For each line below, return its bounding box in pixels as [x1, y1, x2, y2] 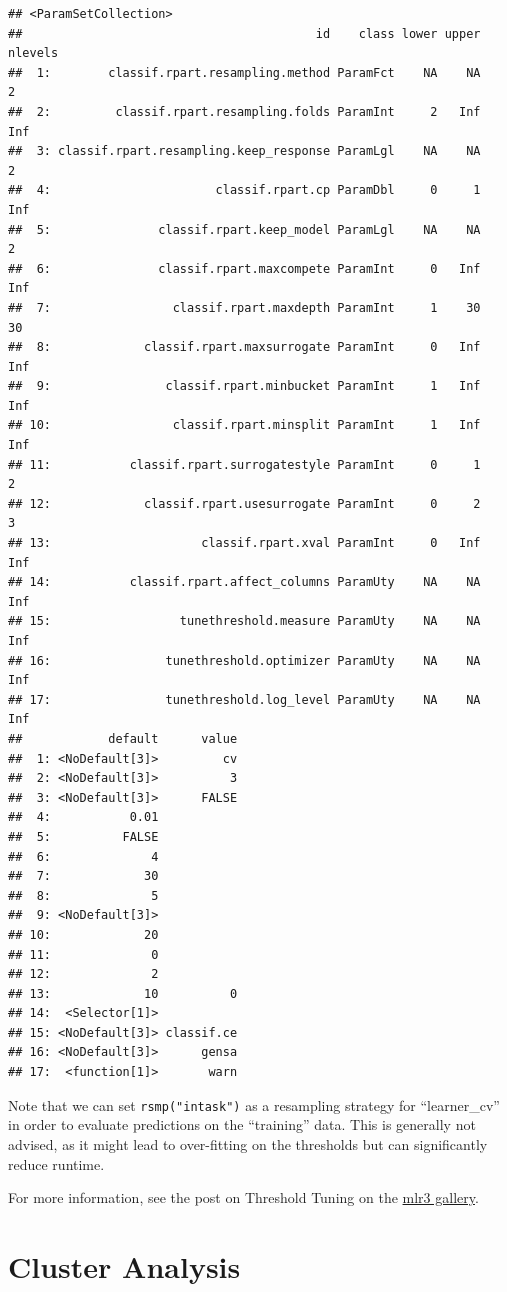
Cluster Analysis [8, 1245, 241, 1286]
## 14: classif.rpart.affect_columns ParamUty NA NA [8, 575, 481, 590]
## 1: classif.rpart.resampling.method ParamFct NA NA [8, 65, 481, 80]
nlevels [8, 46, 59, 61]
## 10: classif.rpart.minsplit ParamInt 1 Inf [8, 418, 481, 433]
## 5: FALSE [8, 829, 159, 844]
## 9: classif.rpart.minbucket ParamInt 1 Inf [8, 379, 481, 394]
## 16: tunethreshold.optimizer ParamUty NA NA [8, 653, 481, 668]
